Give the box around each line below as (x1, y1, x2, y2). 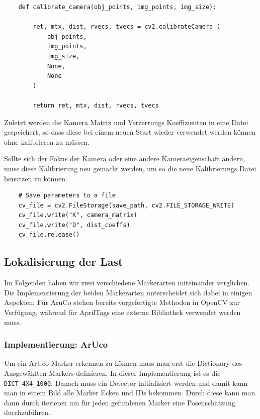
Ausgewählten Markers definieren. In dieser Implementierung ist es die (4, 368, 221, 378)
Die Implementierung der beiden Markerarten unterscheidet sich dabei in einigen (4, 287, 252, 297)
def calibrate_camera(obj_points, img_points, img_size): (18, 4, 217, 11)
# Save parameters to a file (18, 192, 116, 199)
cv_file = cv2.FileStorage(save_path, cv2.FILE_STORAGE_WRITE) (18, 201, 235, 209)
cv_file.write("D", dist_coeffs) (18, 221, 130, 229)
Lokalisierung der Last (4, 254, 123, 269)
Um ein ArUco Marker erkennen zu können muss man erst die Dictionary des (4, 358, 242, 368)
